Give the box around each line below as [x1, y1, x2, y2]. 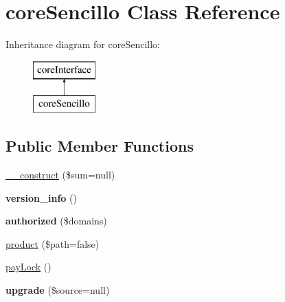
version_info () [5, 190, 77, 205]
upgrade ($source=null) [5, 283, 110, 297]
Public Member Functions [5, 135, 194, 156]
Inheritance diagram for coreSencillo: [5, 37, 160, 51]
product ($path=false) [5, 236, 100, 251]
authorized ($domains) [5, 213, 107, 228]
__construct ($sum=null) [5, 167, 115, 182]
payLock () [5, 259, 52, 274]
